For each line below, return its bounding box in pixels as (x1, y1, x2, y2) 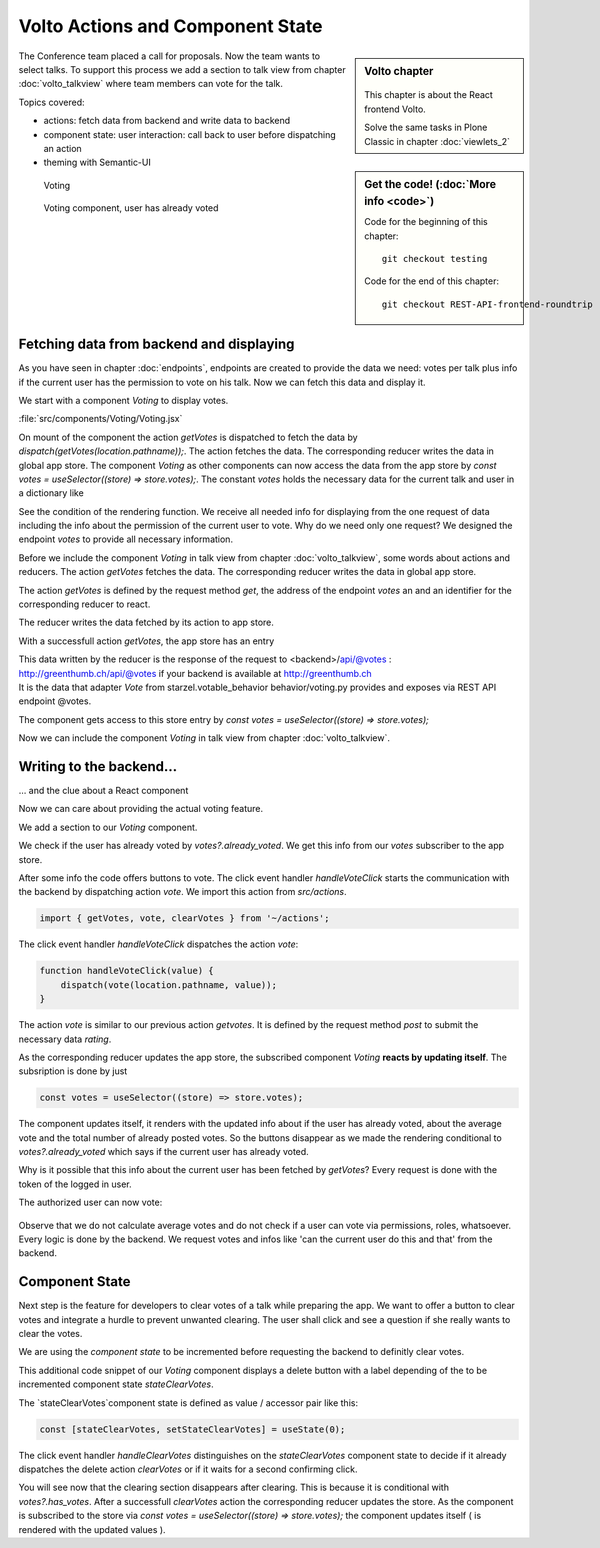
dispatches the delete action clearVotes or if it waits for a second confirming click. (18, 1463, 358, 1475)
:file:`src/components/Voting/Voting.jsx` (18, 413, 183, 425)
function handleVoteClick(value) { (39, 965, 214, 977)
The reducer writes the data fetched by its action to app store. (18, 616, 275, 629)
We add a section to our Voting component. (18, 821, 198, 833)
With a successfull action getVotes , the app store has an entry (18, 635, 275, 647)
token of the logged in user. (18, 1178, 132, 1190)
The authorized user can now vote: (18, 1196, 163, 1209)
